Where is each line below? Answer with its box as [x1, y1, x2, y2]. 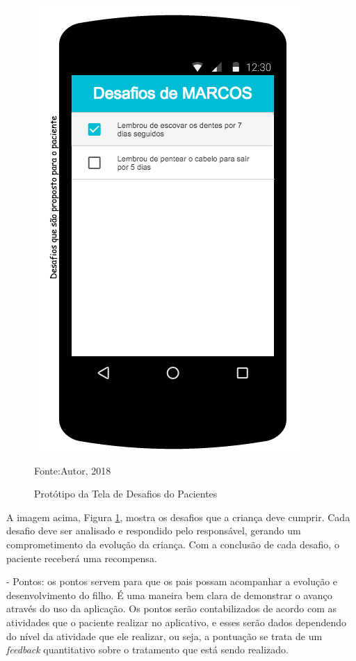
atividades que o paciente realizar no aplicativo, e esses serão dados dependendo [6, 614, 346, 629]
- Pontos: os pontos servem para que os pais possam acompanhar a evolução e [6, 574, 338, 589]
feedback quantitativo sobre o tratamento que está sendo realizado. [6, 642, 289, 657]
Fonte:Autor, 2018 [34, 463, 111, 477]
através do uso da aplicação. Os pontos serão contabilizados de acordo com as [6, 601, 337, 616]
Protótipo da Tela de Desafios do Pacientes [34, 486, 218, 501]
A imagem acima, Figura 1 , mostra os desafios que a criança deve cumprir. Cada [6, 509, 350, 524]
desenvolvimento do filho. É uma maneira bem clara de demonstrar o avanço [6, 587, 332, 602]
